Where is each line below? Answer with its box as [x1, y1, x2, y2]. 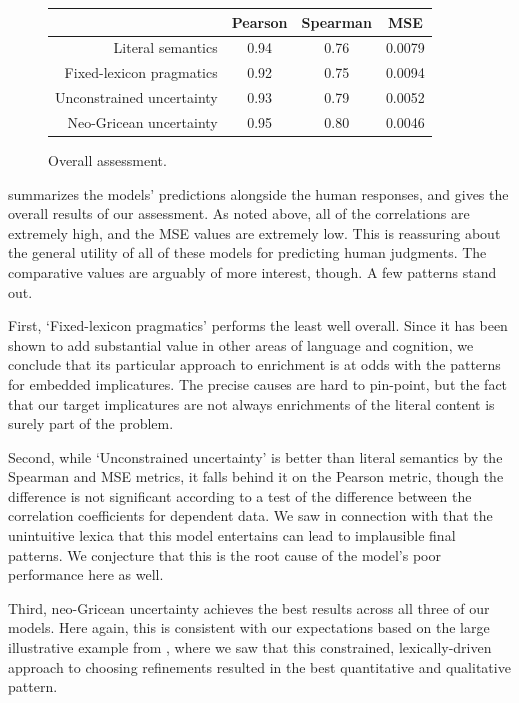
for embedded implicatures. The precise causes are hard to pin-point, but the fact [8, 373, 508, 394]
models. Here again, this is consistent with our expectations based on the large [8, 617, 490, 638]
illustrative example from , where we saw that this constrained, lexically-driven [8, 637, 492, 658]
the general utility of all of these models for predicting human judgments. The [8, 242, 487, 263]
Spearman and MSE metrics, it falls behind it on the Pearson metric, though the [8, 466, 504, 487]
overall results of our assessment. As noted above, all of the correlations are [8, 203, 470, 224]
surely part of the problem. [8, 413, 174, 434]
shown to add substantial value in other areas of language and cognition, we [8, 334, 474, 355]
